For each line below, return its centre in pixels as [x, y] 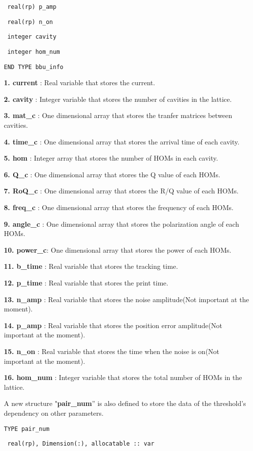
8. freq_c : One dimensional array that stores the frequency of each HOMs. [119, 207]
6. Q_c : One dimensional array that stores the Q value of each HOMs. [112, 174]
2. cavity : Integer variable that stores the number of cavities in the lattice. [118, 99]
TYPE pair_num [27, 429]
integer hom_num [34, 52]
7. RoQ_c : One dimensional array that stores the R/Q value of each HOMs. [121, 191]
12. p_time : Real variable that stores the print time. [86, 283]
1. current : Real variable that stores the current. [80, 83]
